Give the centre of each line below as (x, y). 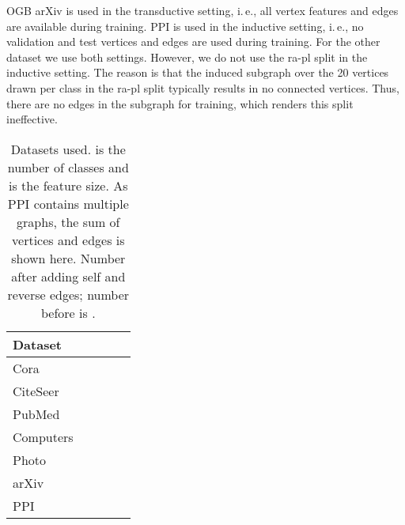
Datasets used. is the (68, 149)
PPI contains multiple (68, 203)
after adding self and (68, 276)
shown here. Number (68, 258)
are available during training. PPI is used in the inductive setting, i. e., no (185, 26)
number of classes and (68, 167)
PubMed (36, 414)
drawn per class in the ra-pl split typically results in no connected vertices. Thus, (203, 87)
